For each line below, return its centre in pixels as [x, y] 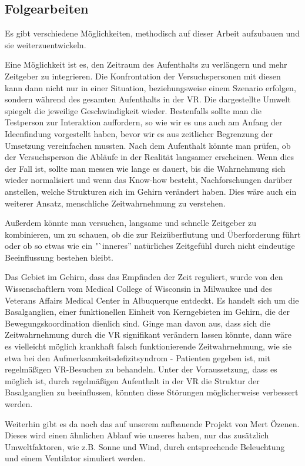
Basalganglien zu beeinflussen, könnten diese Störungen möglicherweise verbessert [152, 392]
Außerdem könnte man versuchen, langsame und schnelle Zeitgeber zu [131, 223]
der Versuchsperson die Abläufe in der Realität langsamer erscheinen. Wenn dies [150, 157]
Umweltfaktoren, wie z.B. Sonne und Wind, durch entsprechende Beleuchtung [145, 446]
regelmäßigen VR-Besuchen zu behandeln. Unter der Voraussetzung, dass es [141, 369]
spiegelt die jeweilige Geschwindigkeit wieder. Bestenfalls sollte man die [133, 110]
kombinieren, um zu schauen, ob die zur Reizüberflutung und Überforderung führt [153, 234]
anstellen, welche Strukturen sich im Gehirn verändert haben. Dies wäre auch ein [151, 191]
